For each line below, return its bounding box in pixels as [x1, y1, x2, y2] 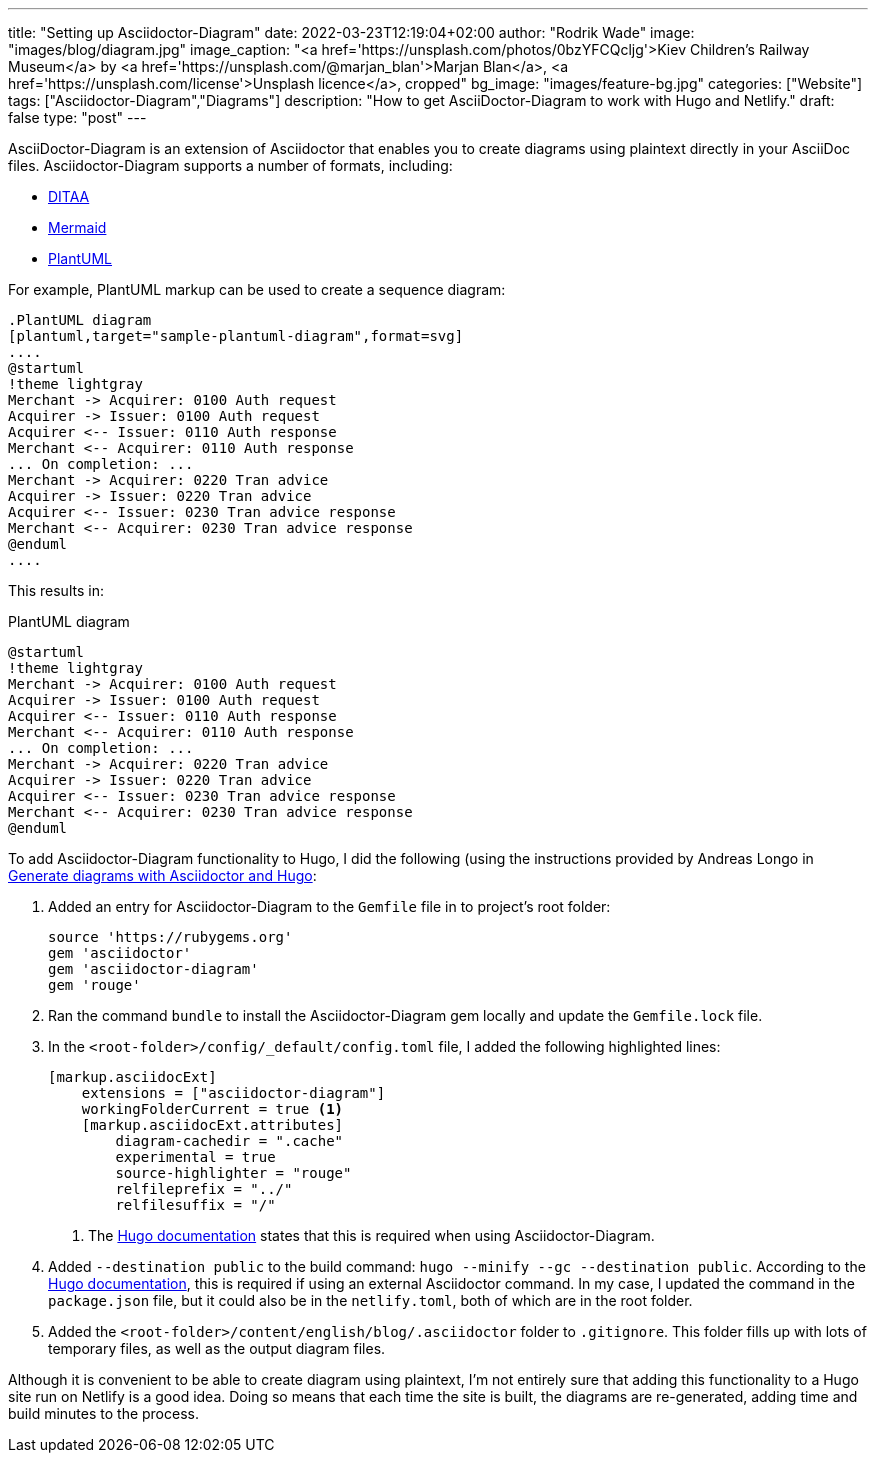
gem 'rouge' [48, 977, 141, 993]
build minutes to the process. [8, 1405, 199, 1422]
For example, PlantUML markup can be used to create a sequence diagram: [8, 281, 506, 298]
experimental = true [115, 1149, 276, 1165]
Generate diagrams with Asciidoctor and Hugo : [8, 867, 317, 884]
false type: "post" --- [8, 109, 147, 126]
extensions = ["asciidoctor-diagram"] [81, 1085, 386, 1101]
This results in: [8, 582, 104, 599]
